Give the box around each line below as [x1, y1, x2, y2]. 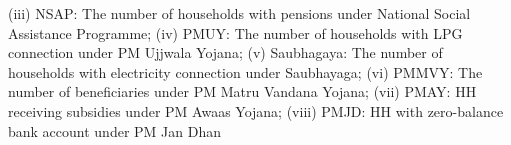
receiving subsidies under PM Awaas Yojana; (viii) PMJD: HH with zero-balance [8, 100, 504, 121]
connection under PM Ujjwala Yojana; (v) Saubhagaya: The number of [8, 42, 443, 63]
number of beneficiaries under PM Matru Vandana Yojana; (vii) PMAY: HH [8, 81, 477, 102]
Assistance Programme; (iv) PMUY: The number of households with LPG [8, 22, 463, 43]
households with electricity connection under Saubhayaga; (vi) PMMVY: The [8, 61, 483, 82]
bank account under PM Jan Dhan [8, 120, 221, 141]
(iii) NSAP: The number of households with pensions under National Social [8, 3, 471, 23]
